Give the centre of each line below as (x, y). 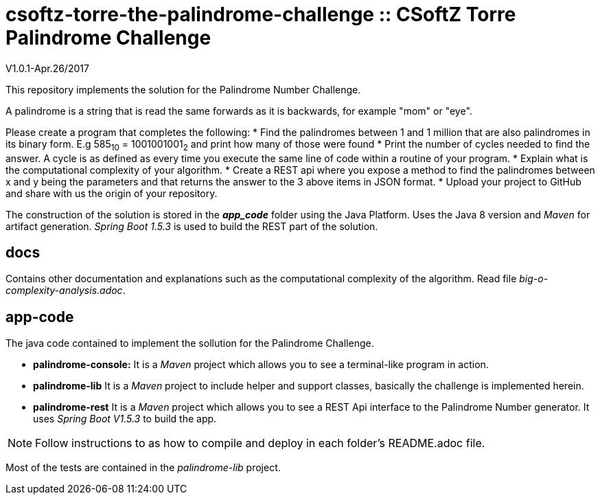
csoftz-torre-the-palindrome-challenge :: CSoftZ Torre (261, 14)
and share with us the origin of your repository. (112, 193)
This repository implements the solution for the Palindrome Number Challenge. (183, 89)
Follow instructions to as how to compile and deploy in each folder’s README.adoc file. (260, 443)
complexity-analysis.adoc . (66, 291)
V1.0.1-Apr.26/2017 (47, 68)
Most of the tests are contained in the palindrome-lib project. (143, 468)
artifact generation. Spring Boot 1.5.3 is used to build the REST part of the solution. (192, 226)
